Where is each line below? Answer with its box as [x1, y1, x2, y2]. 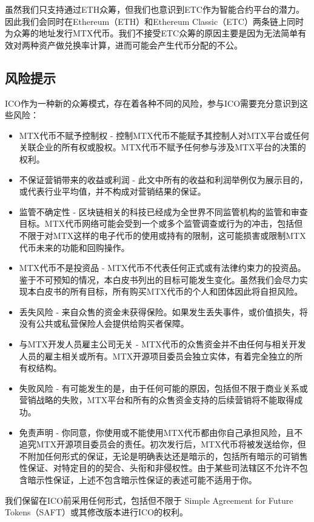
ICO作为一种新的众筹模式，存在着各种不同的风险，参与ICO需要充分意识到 [5, 96, 300, 109]
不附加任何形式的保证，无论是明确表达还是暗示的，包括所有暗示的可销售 [19, 449, 308, 462]
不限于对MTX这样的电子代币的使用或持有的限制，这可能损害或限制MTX [19, 229, 306, 241]
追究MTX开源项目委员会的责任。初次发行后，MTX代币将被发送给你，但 [19, 438, 306, 450]
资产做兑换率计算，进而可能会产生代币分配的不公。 [38, 38, 242, 51]
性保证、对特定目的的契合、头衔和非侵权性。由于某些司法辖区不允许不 [19, 461, 299, 474]
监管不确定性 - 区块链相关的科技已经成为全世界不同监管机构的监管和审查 [19, 205, 308, 218]
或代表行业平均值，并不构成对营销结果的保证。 [19, 185, 206, 198]
